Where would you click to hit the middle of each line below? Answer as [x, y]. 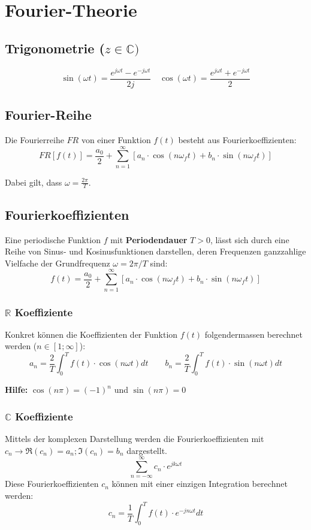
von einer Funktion [116, 139]
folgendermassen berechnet [253, 334]
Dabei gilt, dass [34, 182]
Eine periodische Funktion [53, 239]
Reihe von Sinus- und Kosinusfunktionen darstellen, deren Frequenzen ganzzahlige [155, 251]
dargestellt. [147, 450]
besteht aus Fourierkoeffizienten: [237, 139]
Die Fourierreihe [34, 139]
